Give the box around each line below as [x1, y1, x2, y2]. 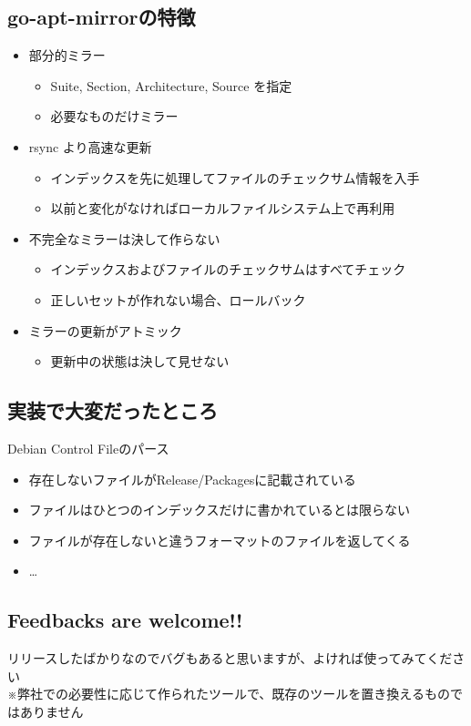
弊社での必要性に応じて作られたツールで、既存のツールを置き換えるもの [16, 684, 450, 703]
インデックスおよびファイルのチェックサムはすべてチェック [50, 260, 406, 279]
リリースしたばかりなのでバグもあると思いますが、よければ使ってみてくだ [7, 649, 453, 668]
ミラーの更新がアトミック [28, 321, 182, 340]
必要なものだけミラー [50, 107, 179, 126]
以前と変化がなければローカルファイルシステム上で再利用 [50, 199, 395, 218]
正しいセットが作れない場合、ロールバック [50, 290, 306, 309]
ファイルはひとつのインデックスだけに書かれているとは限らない [28, 500, 410, 519]
